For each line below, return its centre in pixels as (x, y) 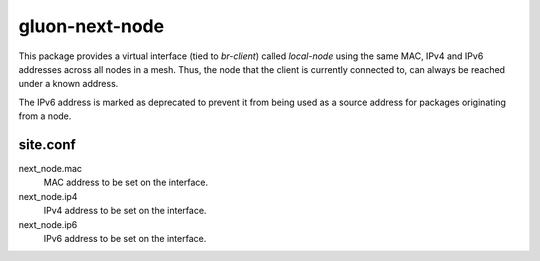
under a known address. (68, 84)
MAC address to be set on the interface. (126, 182)
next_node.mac (50, 169)
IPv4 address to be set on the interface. (125, 211)
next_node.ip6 (48, 224)
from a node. (45, 116)
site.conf (47, 144)
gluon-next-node (91, 26)
